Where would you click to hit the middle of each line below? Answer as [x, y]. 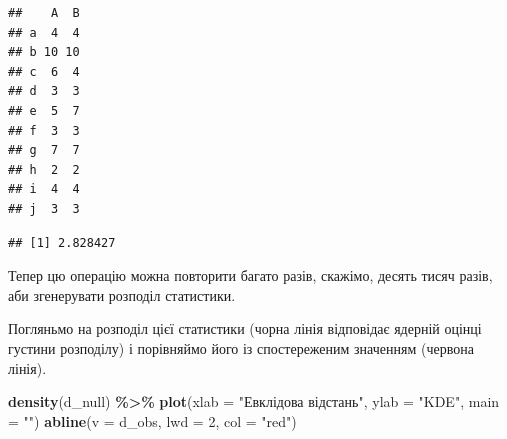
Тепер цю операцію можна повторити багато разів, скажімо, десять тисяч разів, [250, 275]
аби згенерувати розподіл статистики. [122, 294]
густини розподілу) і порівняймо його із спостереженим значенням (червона [241, 347]
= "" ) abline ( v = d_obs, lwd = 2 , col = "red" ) [152, 420]
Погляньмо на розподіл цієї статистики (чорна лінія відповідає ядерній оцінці [245, 328]
